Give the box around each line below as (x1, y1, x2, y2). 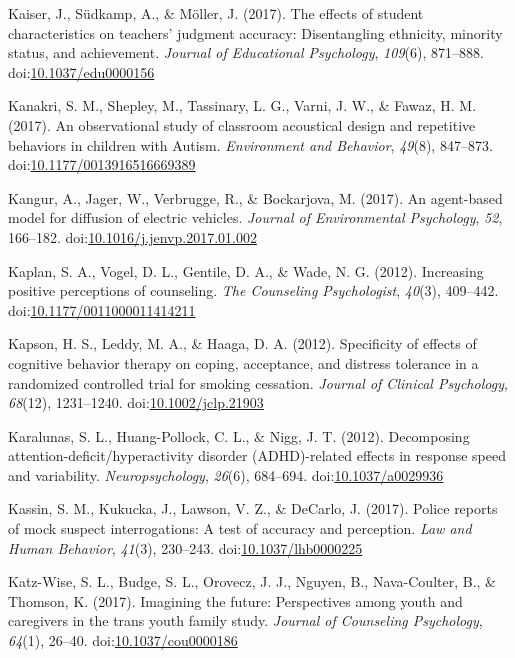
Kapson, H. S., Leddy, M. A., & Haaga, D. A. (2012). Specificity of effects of (8, 333, 477, 354)
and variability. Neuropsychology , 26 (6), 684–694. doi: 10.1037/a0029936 (8, 464, 444, 485)
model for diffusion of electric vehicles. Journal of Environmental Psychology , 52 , (8, 207, 503, 228)
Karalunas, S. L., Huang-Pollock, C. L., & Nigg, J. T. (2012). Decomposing (8, 425, 470, 446)
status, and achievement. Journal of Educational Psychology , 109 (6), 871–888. (8, 42, 484, 63)
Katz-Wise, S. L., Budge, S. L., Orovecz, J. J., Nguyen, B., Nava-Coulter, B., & (8, 571, 496, 592)
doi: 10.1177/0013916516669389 (8, 154, 196, 175)
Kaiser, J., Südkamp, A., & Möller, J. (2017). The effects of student (8, 3, 424, 23)
